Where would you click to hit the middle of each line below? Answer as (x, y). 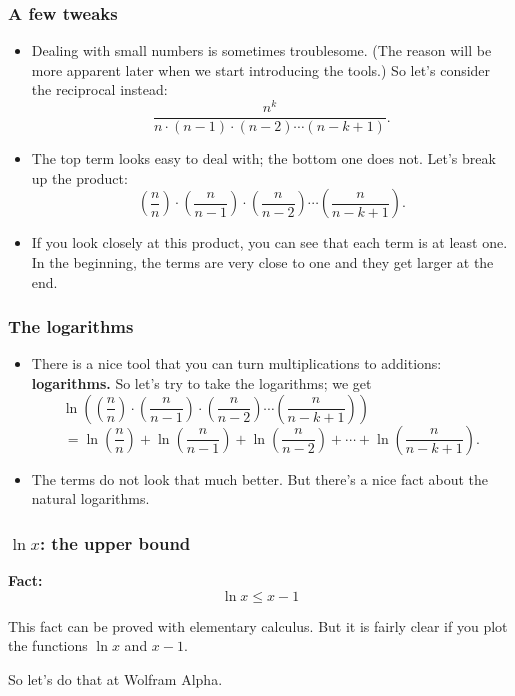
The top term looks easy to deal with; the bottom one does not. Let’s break (263, 158)
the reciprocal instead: (99, 89)
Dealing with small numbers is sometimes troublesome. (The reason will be (261, 50)
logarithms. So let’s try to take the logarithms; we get (201, 382)
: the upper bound (115, 542)
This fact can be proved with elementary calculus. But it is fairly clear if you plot (258, 625)
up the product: (79, 177)
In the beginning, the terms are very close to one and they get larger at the (262, 261)
